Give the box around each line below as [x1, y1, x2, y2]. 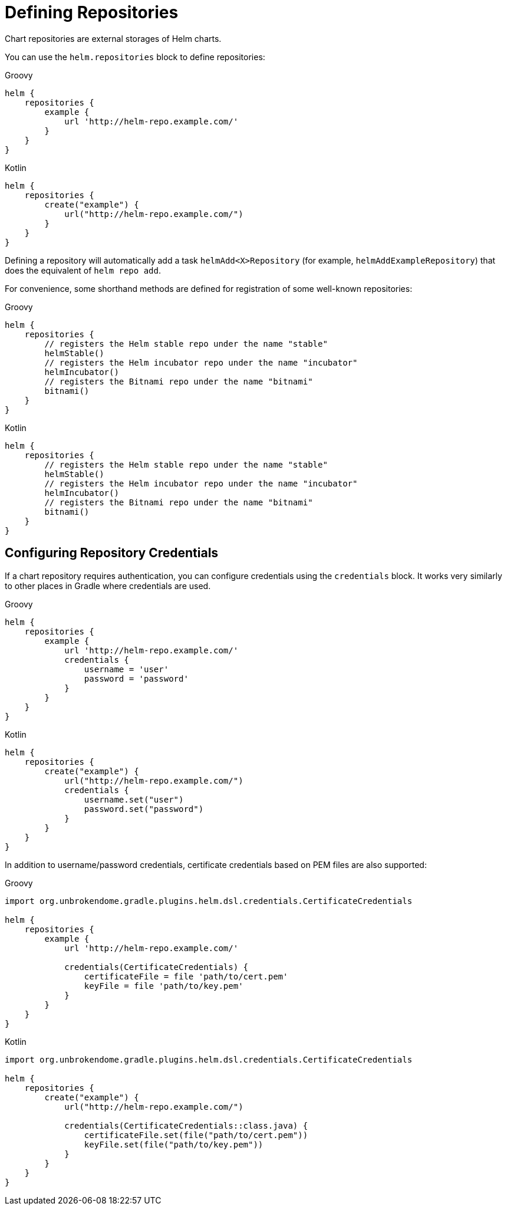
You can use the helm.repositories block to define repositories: [5, 51, 265, 62]
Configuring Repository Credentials [5, 545, 219, 561]
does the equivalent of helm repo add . [5, 265, 161, 275]
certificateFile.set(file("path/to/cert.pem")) [84, 1130, 308, 1140]
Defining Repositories [5, 2, 179, 22]
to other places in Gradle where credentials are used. [5, 580, 211, 591]
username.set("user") [84, 794, 184, 804]
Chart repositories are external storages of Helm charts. [5, 33, 222, 44]
